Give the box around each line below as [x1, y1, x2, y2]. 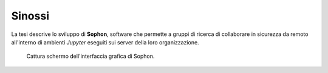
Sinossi [11, 9, 50, 23]
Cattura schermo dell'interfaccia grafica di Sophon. [26, 52, 155, 60]
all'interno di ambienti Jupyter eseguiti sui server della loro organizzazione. [11, 38, 200, 46]
